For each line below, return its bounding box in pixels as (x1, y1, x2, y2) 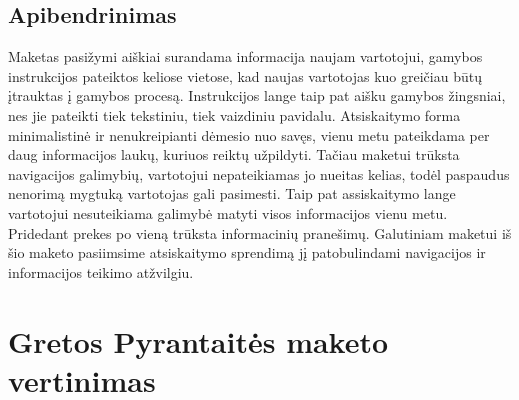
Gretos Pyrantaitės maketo (8, 320, 389, 361)
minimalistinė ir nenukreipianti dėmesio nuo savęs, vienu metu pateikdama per (8, 124, 490, 145)
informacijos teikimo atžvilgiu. (8, 261, 194, 282)
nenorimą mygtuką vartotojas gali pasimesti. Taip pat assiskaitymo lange (8, 183, 456, 204)
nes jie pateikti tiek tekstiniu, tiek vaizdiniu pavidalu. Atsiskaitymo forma (8, 104, 461, 125)
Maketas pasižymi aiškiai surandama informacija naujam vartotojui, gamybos (8, 46, 483, 67)
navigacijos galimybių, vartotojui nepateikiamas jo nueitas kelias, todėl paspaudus (8, 163, 510, 184)
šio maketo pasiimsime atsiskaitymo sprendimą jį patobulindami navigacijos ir (8, 242, 486, 263)
